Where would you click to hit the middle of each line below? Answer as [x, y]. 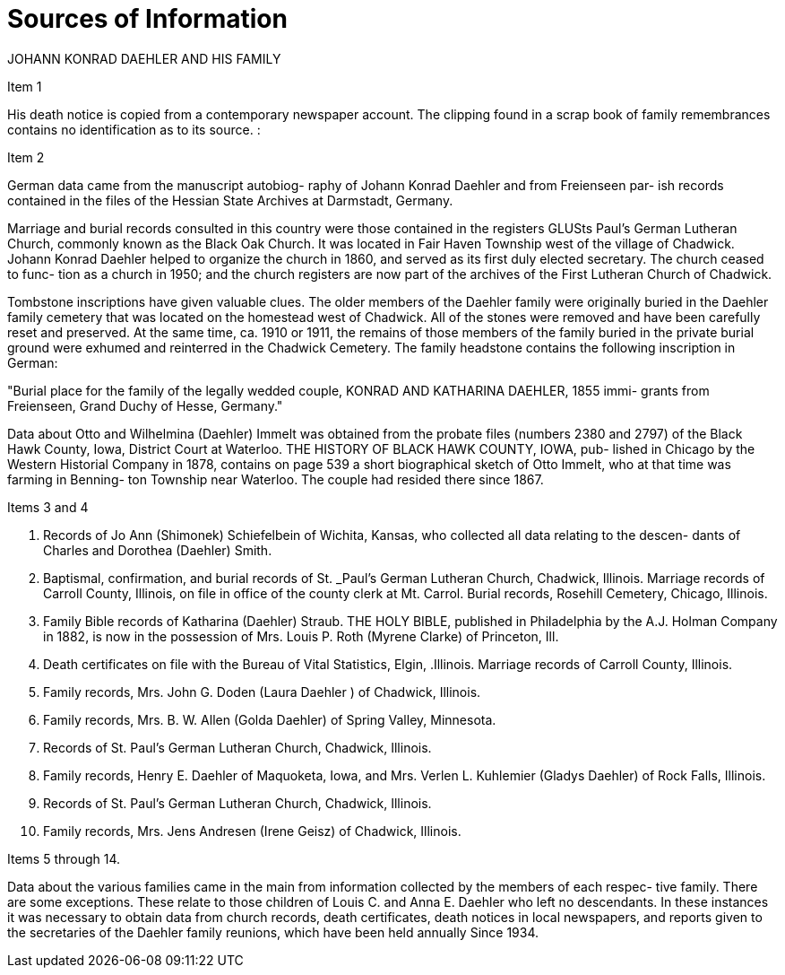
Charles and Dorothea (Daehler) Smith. [158, 550]
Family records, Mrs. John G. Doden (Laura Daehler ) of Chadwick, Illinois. [262, 692]
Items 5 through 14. [64, 858]
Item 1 [25, 86]
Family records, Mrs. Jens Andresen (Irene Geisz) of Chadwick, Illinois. [252, 831]
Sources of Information [147, 19]
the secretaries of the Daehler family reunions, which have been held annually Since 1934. [273, 932]
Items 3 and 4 [48, 507]
